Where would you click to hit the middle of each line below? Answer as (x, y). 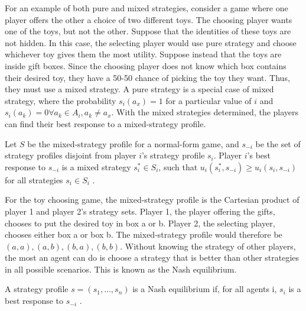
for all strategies (34, 179)
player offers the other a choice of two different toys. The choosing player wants (149, 19)
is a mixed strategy (96, 166)
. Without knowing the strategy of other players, (208, 246)
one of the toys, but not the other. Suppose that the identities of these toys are (148, 31)
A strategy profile (37, 289)
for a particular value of (209, 100)
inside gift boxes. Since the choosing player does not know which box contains (146, 65)
